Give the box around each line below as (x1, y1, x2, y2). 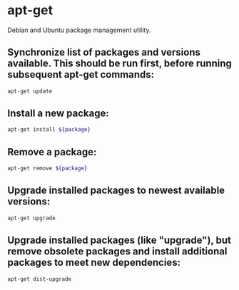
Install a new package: (7, 108, 109, 120)
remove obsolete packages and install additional (7, 245, 228, 258)
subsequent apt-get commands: (7, 68, 155, 81)
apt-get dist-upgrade (7, 275, 72, 283)
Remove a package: (7, 145, 97, 158)
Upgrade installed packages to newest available (7, 185, 225, 197)
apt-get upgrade (7, 214, 56, 222)
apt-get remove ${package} (7, 165, 88, 172)
